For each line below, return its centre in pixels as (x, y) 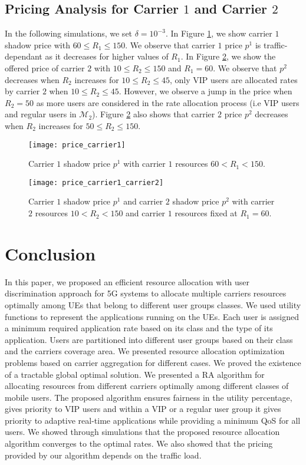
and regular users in (41, 114)
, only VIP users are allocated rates (233, 79)
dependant (24, 56)
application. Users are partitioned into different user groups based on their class (149, 339)
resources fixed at (206, 213)
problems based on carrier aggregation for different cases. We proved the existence (153, 362)
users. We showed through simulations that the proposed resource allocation (142, 432)
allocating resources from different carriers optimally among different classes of (147, 386)
